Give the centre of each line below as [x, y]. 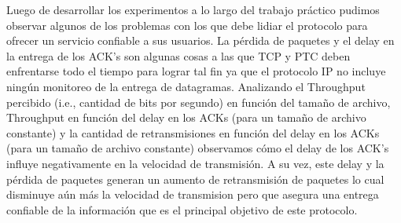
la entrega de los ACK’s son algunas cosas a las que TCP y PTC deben [178, 55]
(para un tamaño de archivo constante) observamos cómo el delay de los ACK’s [198, 148]
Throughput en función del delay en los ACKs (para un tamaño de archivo [186, 117]
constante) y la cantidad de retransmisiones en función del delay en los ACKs [193, 132]
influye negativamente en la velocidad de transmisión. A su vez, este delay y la [195, 163]
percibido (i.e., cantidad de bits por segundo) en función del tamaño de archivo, [199, 102]
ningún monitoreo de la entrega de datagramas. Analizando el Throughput [186, 86]
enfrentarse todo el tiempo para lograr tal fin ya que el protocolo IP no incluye [196, 71]
